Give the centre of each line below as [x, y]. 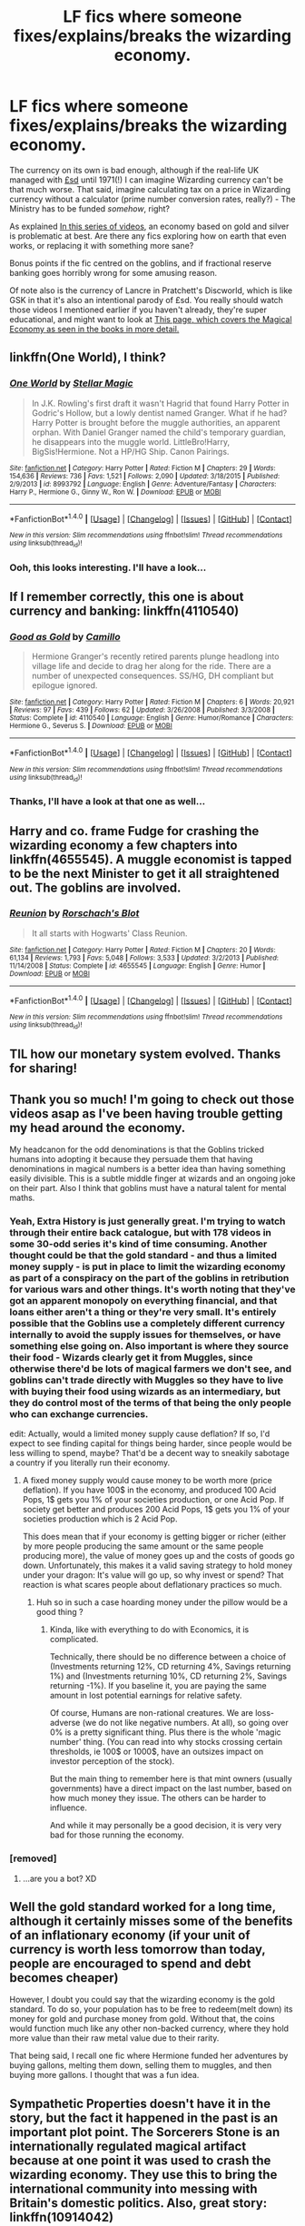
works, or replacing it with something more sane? [102, 245]
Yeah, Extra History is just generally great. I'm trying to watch [148, 1221]
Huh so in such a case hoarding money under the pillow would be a [162, 1602]
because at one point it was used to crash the [140, 2160]
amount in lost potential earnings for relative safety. [146, 1696]
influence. [69, 1807]
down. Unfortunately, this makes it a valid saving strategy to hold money [157, 1566]
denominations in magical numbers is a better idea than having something [148, 1169]
